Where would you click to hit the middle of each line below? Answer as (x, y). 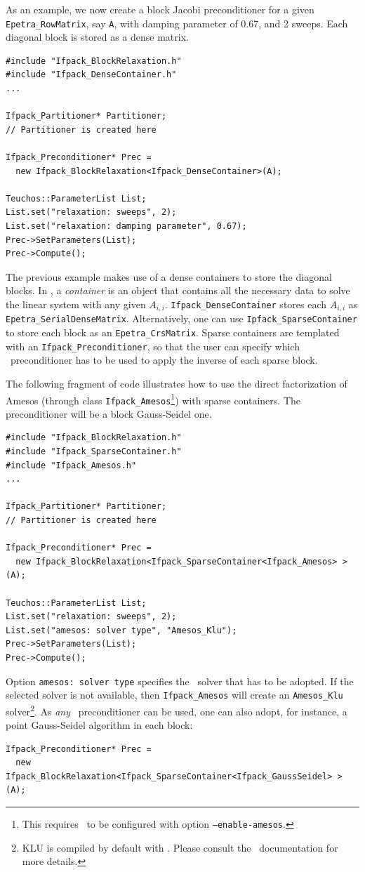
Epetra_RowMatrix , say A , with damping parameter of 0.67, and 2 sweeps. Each (177, 23)
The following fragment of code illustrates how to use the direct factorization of (177, 383)
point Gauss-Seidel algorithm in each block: (99, 725)
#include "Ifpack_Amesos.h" (71, 465)
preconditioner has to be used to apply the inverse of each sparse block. (164, 360)
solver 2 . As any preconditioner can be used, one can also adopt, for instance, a (177, 710)
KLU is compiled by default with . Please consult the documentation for (180, 847)
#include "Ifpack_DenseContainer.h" (91, 75)
